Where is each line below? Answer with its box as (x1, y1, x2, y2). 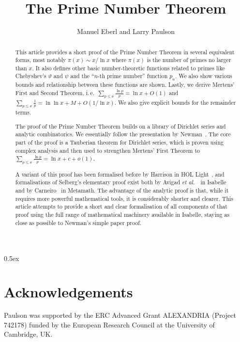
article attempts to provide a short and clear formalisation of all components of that (15, 202, 227, 211)
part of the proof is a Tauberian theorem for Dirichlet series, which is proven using (15, 138, 224, 147)
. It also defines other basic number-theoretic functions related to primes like (32, 64, 225, 72)
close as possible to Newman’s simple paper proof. (15, 218, 142, 227)
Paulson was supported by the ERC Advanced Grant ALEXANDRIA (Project (4, 310, 236, 320)
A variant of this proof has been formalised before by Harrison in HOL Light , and (15, 170, 225, 178)
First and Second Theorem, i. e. (15, 88, 94, 97)
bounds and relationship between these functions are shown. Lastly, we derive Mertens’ (15, 80, 235, 88)
